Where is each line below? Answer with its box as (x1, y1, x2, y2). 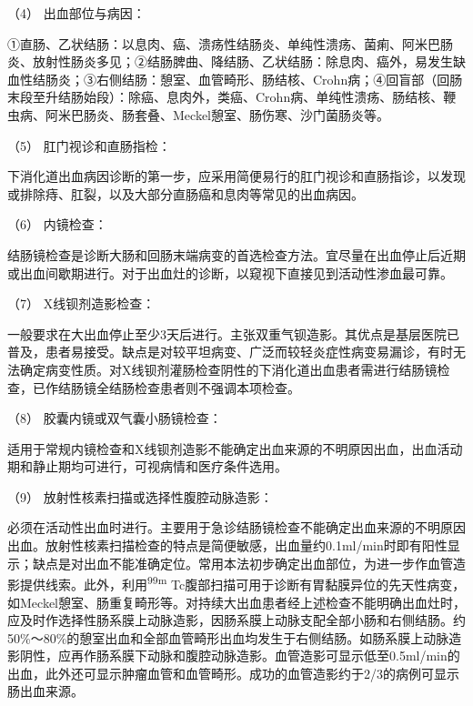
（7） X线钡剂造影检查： (7, 294, 156, 313)
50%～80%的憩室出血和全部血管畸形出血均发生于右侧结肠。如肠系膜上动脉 (7, 628, 449, 647)
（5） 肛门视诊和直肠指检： (7, 136, 171, 155)
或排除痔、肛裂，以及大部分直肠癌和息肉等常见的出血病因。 (7, 184, 364, 203)
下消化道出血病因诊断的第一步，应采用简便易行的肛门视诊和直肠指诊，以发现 (7, 166, 466, 186)
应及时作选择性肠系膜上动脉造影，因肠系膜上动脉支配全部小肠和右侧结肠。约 (7, 610, 466, 630)
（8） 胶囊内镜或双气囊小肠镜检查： (7, 408, 222, 428)
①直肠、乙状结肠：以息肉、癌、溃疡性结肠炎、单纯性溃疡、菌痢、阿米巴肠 (7, 34, 453, 53)
